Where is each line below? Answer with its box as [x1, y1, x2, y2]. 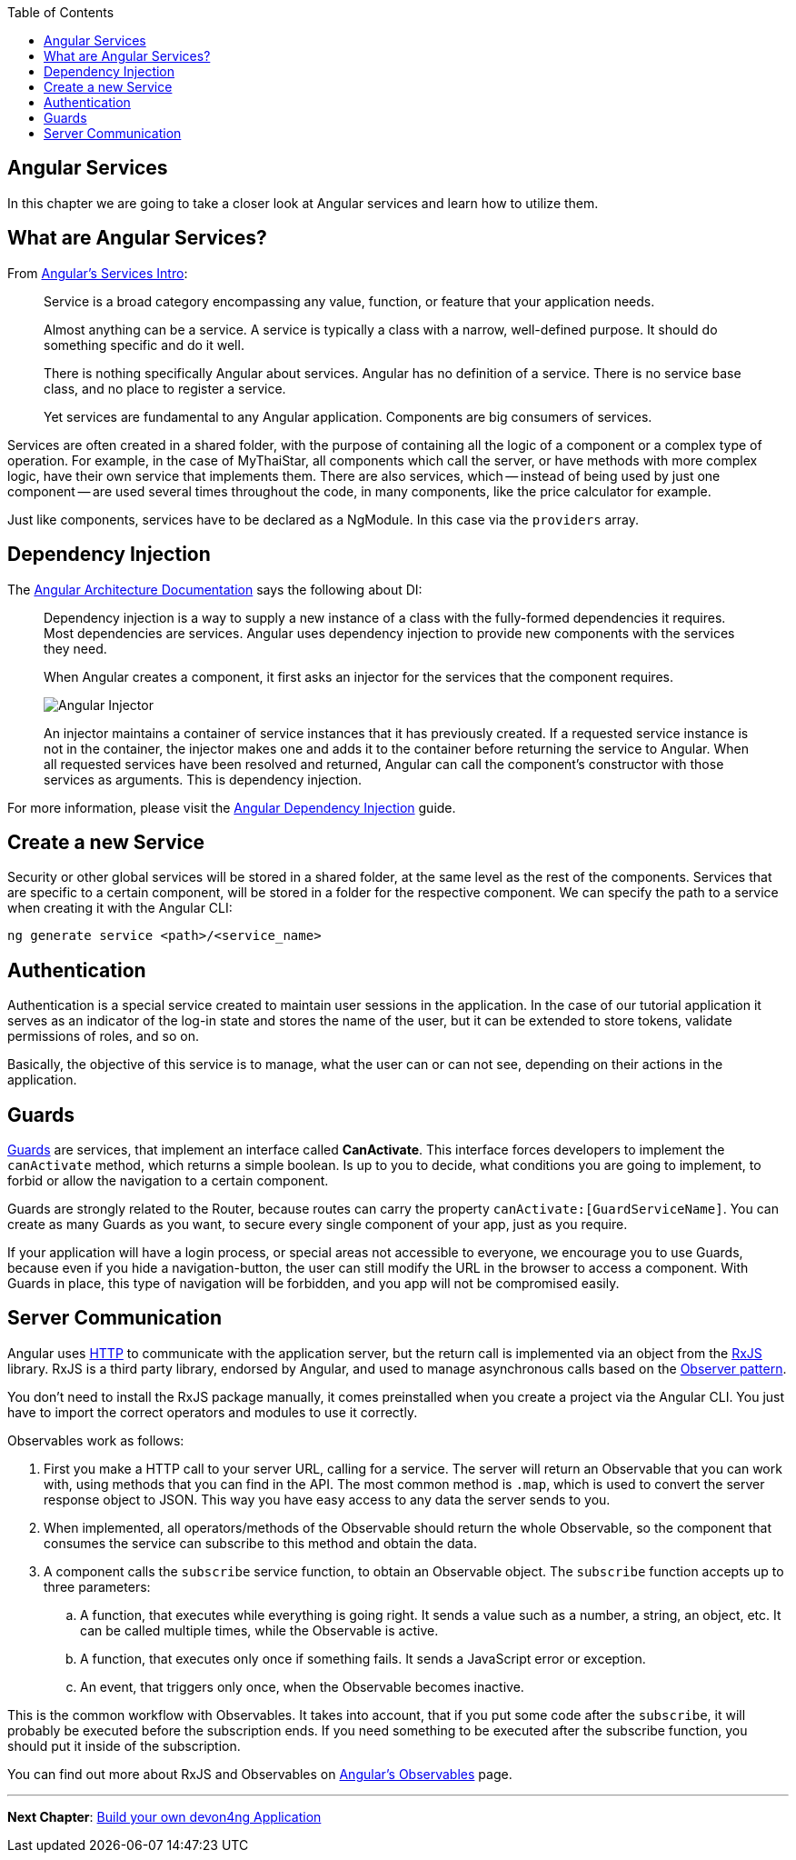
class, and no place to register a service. [44, 380, 286, 396]
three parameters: [44, 1578, 151, 1595]
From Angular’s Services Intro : [7, 265, 188, 281]
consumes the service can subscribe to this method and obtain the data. [44, 1535, 477, 1551]
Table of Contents [7, 5, 114, 20]
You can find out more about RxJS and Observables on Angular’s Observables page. [7, 1765, 512, 1782]
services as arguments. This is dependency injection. [44, 771, 363, 787]
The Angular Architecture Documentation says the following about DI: [7, 581, 423, 597]
